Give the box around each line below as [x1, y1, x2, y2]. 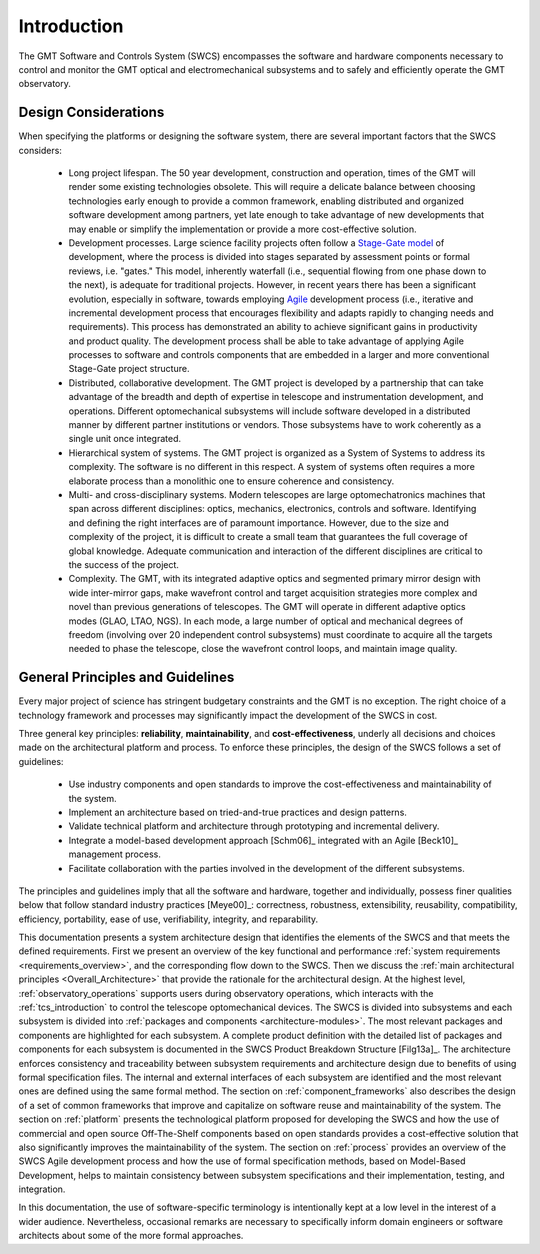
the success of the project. [68, 558, 180, 570]
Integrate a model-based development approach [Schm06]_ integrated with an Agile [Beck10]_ [68, 834, 459, 846]
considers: [18, 144, 62, 156]
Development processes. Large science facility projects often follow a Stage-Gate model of [68, 236, 445, 249]
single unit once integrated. [68, 433, 182, 445]
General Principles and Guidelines [18, 669, 235, 686]
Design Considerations [18, 104, 165, 121]
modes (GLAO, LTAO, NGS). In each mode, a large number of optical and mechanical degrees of [68, 615, 464, 627]
